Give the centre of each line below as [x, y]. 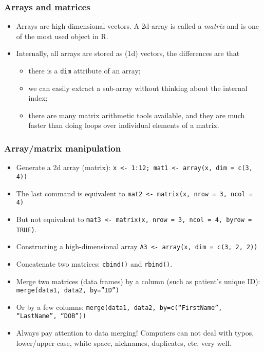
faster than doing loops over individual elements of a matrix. [124, 125]
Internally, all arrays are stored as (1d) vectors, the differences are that [128, 53]
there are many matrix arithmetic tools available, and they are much [137, 115]
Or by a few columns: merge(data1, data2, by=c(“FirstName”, [119, 307]
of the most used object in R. [62, 36]
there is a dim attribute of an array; [84, 70]
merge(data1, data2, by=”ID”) [68, 291]
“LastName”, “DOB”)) [51, 316]
